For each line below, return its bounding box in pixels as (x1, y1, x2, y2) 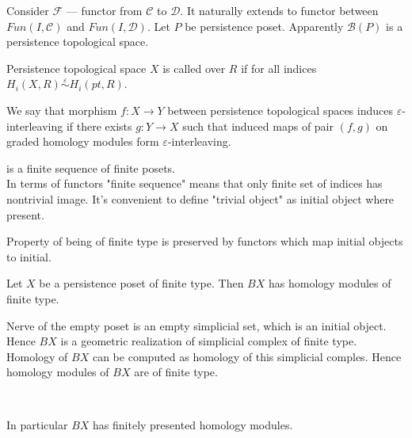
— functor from (66, 2, 143, 18)
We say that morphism (6, 101, 117, 118)
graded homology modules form (6, 133, 159, 150)
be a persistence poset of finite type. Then (39, 275, 244, 291)
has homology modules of (268, 275, 391, 291)
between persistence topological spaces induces (167, 101, 393, 118)
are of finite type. (134, 364, 218, 380)
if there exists (66, 117, 132, 134)
